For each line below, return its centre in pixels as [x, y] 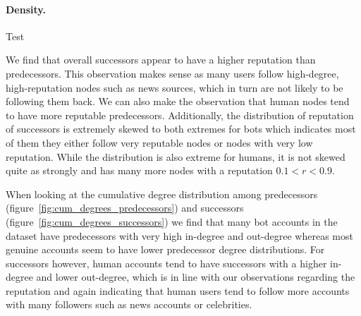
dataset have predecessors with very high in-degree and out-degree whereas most [179, 235]
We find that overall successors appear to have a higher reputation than [161, 60]
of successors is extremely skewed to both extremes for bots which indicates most [181, 129]
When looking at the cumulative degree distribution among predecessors [162, 194]
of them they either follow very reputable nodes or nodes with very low [159, 142]
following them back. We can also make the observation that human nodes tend [178, 101]
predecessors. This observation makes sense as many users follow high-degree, [172, 73]
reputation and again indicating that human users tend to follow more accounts [178, 290]
